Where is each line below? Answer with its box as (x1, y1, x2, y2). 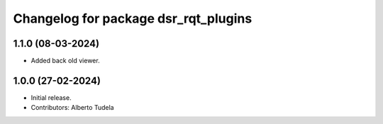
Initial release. (30, 93, 72, 102)
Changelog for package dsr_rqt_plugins (13, 11, 252, 26)
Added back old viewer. (30, 57, 100, 65)
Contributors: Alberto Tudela (30, 103, 114, 112)
